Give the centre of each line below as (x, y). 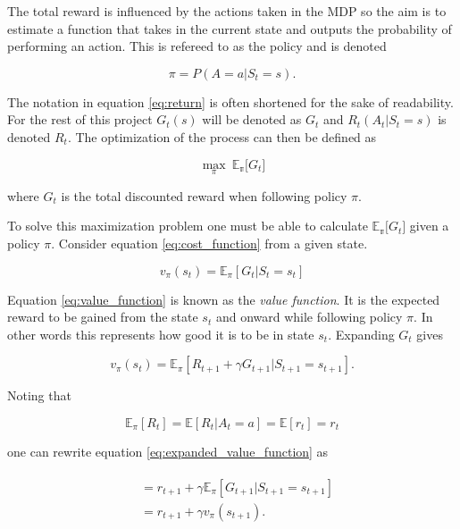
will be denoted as (252, 119)
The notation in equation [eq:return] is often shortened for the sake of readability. (230, 101)
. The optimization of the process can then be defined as (222, 136)
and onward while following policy (309, 317)
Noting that (39, 395)
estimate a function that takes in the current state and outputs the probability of (230, 28)
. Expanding (361, 334)
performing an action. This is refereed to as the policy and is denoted (197, 46)
